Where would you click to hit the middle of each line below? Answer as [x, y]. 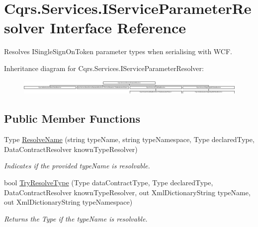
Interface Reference [118, 28]
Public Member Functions [72, 118]
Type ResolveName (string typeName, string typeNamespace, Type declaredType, [129, 139]
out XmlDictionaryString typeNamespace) [68, 202]
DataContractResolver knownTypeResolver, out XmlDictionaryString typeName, [127, 192]
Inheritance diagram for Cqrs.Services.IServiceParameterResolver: [104, 68]
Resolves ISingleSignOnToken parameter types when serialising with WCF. [118, 51]
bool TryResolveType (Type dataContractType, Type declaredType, [109, 182]
